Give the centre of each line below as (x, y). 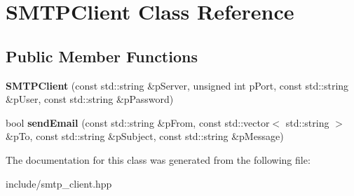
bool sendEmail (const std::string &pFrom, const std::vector (138, 122)
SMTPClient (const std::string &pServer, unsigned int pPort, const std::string (177, 85)
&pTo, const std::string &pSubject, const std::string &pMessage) (145, 136)
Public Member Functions (102, 56)
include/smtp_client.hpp (59, 183)
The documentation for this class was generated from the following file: (158, 159)
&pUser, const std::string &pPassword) (90, 99)
